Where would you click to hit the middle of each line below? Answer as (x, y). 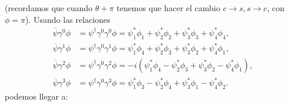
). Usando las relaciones (68, 19)
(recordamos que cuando (49, 8)
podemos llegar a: (36, 96)
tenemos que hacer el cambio (168, 8)
